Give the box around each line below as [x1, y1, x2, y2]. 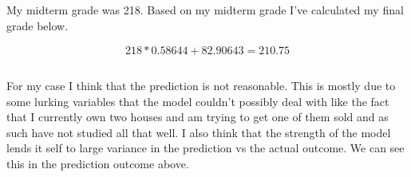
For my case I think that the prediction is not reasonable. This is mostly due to [6, 77, 396, 93]
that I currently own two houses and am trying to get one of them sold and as [6, 108, 389, 125]
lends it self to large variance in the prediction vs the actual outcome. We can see [6, 140, 405, 156]
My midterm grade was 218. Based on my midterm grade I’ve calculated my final [6, 2, 404, 18]
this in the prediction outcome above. [6, 155, 189, 171]
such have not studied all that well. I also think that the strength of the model [6, 124, 391, 140]
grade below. [6, 17, 69, 33]
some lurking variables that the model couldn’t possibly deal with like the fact [6, 92, 389, 109]
